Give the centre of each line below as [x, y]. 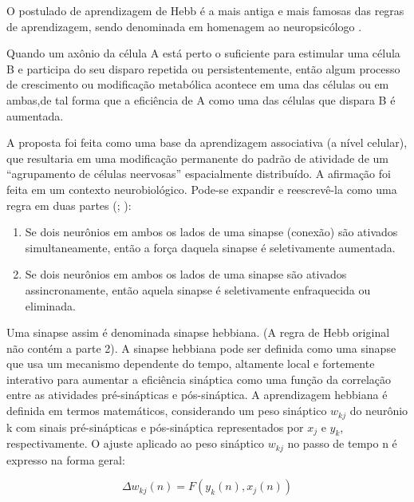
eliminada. [50, 305]
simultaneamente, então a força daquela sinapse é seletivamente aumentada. [210, 247]
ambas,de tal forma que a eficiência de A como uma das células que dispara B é [201, 99]
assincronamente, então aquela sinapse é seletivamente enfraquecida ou [198, 289]
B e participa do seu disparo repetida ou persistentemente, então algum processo [203, 68]
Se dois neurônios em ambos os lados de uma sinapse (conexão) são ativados [211, 232]
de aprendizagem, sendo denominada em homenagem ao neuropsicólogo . [184, 26]
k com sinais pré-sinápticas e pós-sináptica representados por [155, 427]
